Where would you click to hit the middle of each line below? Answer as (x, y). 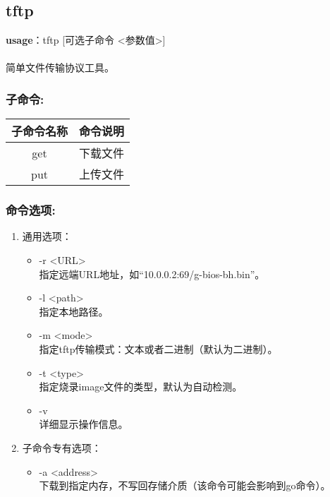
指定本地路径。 (74, 311)
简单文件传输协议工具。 (60, 67)
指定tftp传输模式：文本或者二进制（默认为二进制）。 (158, 348)
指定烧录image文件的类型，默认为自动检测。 (141, 387)
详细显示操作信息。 (84, 424)
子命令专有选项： (62, 447)
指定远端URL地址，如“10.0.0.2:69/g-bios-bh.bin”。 (152, 274)
